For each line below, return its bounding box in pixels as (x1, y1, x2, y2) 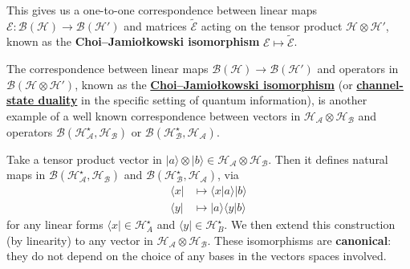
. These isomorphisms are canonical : (207, 231, 392, 248)
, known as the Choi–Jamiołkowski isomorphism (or (75, 75, 353, 92)
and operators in (317, 60, 399, 77)
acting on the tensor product (201, 17, 343, 34)
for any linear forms (6, 216, 104, 233)
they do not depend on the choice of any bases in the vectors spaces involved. (6, 247, 387, 264)
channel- (356, 75, 404, 92)
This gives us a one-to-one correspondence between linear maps (6, 2, 318, 18)
